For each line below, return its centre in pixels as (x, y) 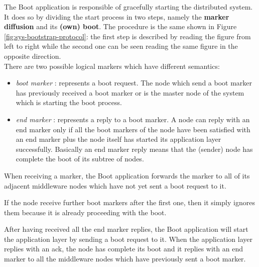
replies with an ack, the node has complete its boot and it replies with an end (123, 249)
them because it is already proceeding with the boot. (85, 212)
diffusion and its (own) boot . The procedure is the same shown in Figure (120, 26)
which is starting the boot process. (69, 102)
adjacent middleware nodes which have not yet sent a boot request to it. (115, 185)
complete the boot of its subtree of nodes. (80, 159)
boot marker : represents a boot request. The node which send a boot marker (134, 83)
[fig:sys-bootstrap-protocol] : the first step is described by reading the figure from (127, 36)
